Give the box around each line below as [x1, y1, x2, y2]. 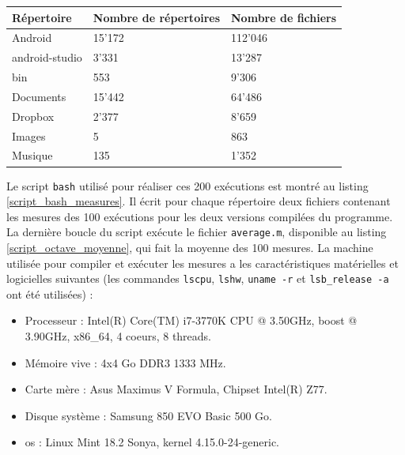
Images [12, 127, 46, 144]
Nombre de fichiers [231, 9, 337, 25]
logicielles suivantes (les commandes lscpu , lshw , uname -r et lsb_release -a [6, 270, 389, 287]
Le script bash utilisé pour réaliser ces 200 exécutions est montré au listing [6, 177, 369, 194]
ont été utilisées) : [6, 285, 93, 302]
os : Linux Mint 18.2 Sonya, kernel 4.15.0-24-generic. [25, 434, 279, 450]
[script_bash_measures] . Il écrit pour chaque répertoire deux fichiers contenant [6, 193, 391, 209]
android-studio [12, 49, 82, 66]
